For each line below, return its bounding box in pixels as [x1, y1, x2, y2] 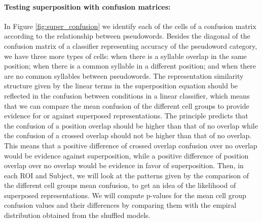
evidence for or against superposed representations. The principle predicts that [4, 110, 248, 121]
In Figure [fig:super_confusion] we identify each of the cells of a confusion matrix [4, 20, 256, 31]
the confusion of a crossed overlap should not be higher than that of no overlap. [4, 130, 252, 141]
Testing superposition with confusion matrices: [4, 1, 171, 12]
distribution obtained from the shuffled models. [4, 210, 151, 220]
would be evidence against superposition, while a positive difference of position [4, 150, 249, 161]
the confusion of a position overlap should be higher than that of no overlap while [4, 120, 258, 131]
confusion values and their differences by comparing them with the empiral [4, 200, 237, 210]
